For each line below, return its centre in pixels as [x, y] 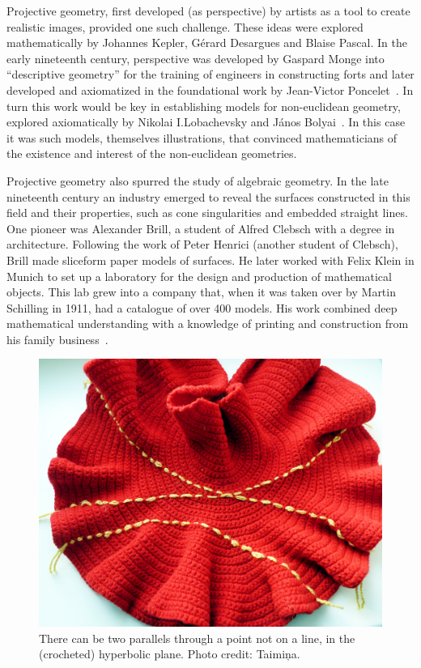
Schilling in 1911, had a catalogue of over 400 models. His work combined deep [202, 307]
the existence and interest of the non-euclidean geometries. [152, 153]
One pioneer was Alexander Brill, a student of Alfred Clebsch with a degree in [201, 228]
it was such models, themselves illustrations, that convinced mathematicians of [202, 137]
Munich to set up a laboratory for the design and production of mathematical [199, 276]
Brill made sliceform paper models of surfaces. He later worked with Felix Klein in [210, 260]
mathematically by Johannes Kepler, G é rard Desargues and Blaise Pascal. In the [207, 43]
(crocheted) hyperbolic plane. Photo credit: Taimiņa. [170, 654]
